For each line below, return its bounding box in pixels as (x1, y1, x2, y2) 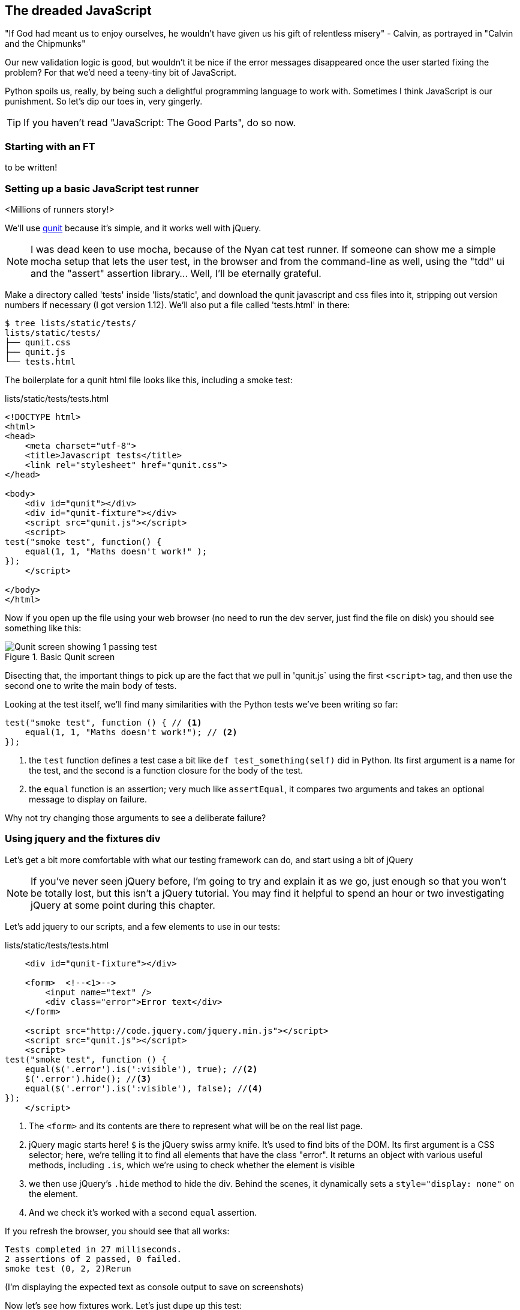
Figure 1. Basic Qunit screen (5, 651, 115, 662)
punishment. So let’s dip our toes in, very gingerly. (5, 96, 203, 107)
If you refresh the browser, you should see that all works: (5, 1225, 230, 1236)
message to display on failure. (29, 793, 148, 804)
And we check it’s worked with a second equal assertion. (29, 1207, 257, 1218)
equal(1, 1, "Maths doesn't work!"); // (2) (25, 727, 238, 737)
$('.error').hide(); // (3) (25, 1073, 152, 1084)
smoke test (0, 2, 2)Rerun (5, 1263, 131, 1273)
